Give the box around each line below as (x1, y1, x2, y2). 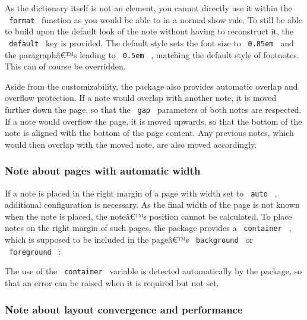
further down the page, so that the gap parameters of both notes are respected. (5, 103, 302, 115)
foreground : (9, 245, 61, 257)
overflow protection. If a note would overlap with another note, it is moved (5, 91, 277, 104)
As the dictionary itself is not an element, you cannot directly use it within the (5, 2, 292, 14)
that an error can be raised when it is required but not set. (5, 277, 219, 289)
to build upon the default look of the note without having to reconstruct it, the (5, 25, 293, 37)
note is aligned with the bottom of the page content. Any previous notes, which (5, 126, 294, 139)
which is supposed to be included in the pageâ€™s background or (5, 233, 253, 246)
